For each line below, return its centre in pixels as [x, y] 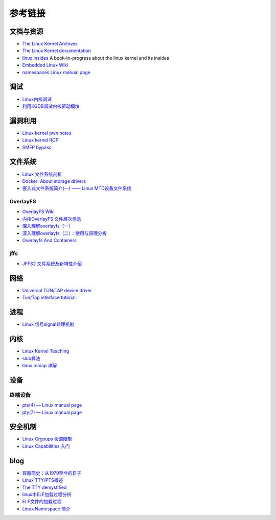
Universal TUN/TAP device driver [57, 291]
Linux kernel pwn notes [47, 133]
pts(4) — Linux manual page [52, 405]
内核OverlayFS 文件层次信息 [52, 219]
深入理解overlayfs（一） [48, 226]
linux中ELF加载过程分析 [47, 494]
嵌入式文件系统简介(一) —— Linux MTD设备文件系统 [77, 188]
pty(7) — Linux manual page [52, 412]
